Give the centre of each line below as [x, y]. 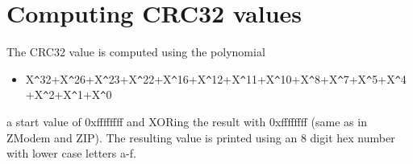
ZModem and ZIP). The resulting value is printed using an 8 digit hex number [201, 137]
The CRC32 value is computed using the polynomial [136, 52]
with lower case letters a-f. [71, 153]
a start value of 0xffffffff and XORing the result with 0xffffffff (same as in [187, 122]
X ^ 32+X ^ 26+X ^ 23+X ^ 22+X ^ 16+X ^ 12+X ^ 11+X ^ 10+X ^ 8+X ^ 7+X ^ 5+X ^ [213, 78]
